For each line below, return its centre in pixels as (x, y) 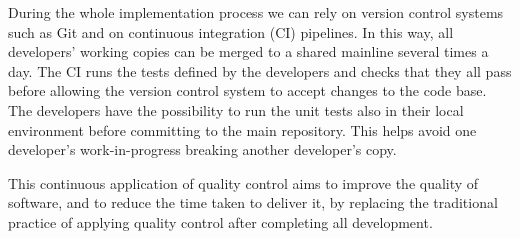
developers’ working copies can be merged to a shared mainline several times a (248, 51)
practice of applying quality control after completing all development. (220, 221)
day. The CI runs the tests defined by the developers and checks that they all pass (260, 70)
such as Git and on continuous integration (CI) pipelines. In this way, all (231, 31)
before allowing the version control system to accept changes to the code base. (247, 90)
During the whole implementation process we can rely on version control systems (256, 12)
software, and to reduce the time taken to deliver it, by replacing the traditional (253, 202)
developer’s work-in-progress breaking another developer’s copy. (202, 149)
